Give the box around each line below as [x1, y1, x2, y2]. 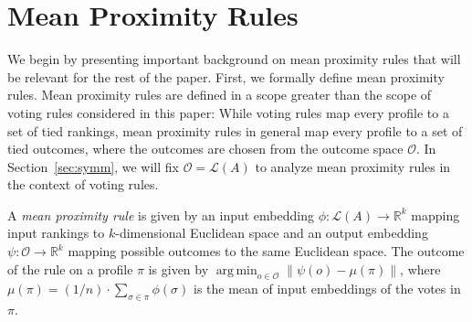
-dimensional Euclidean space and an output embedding [115, 223, 428, 242]
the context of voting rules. [7, 175, 159, 194]
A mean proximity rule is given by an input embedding [7, 205, 314, 224]
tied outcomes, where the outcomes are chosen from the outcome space [7, 139, 404, 158]
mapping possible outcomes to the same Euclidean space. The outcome [68, 241, 465, 261]
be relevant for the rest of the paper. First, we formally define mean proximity [7, 67, 445, 86]
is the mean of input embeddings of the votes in [194, 279, 461, 298]
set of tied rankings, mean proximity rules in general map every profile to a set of [7, 121, 463, 140]
